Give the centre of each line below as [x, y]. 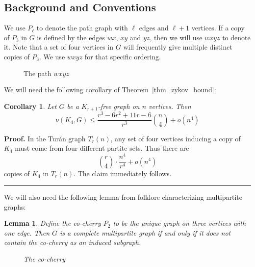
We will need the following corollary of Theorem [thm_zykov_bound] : [110, 90]
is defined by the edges [71, 37]
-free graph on [119, 106]
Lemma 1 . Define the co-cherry [52, 223]
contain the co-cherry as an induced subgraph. [73, 242]
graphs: [15, 206]
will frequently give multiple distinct [178, 47]
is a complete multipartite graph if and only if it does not [145, 232]
